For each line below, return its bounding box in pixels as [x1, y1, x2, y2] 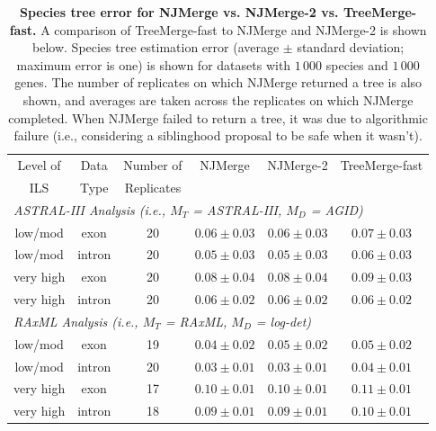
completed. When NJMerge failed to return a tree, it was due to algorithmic [8, 108, 428, 127]
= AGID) [310, 200, 363, 219]
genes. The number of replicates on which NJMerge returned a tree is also [14, 73, 423, 92]
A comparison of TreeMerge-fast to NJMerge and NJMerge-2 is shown [40, 20, 427, 39]
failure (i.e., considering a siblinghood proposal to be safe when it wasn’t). [13, 126, 423, 145]
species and [325, 55, 388, 74]
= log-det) [255, 311, 312, 330]
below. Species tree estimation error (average [32, 38, 280, 57]
